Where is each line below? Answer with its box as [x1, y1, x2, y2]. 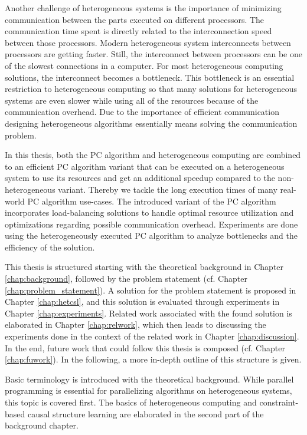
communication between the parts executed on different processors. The [5, 13, 264, 25]
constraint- [259, 396, 299, 408]
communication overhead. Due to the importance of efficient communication [5, 106, 279, 118]
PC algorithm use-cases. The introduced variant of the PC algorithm [27, 195, 276, 207]
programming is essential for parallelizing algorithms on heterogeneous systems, [5, 384, 292, 397]
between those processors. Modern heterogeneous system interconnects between [5, 36, 291, 48]
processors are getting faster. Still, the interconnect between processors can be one [5, 48, 302, 60]
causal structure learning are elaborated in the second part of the [27, 407, 264, 420]
